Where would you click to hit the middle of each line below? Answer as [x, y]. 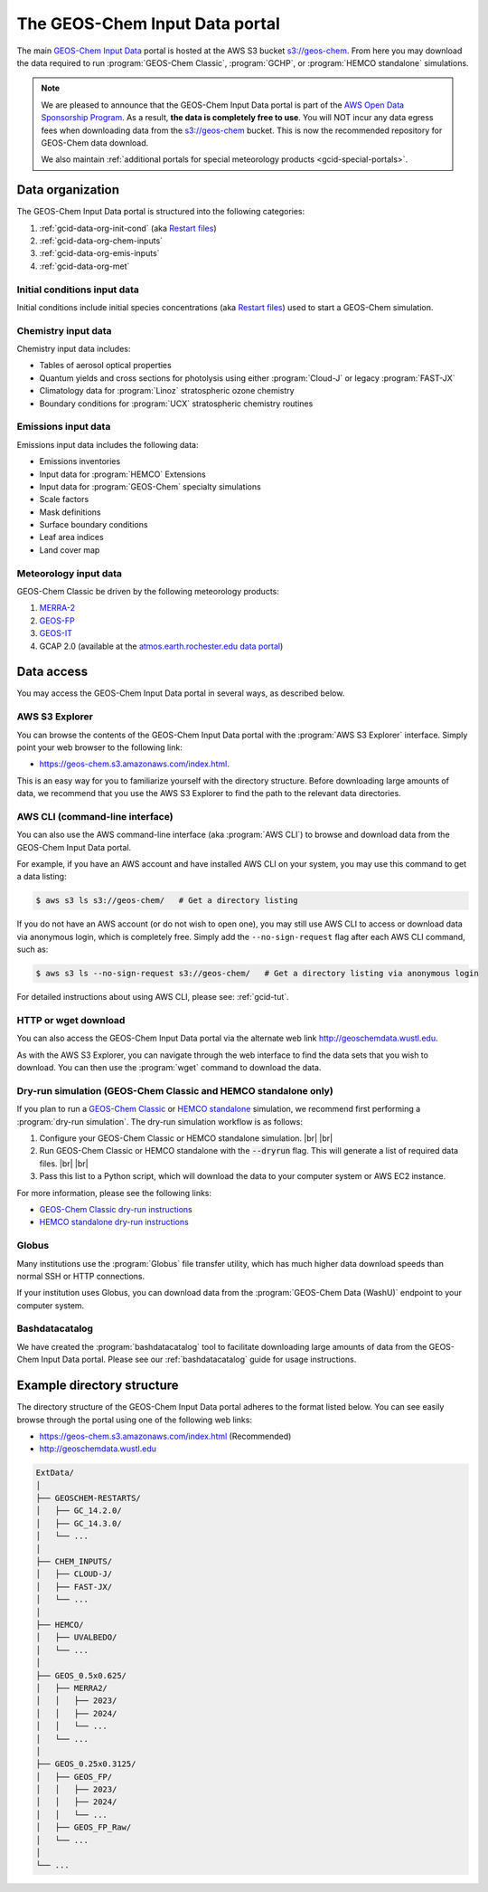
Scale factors [64, 499]
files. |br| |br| [64, 1164]
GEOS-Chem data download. [95, 143]
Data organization [68, 190]
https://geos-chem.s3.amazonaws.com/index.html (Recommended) [165, 1436]
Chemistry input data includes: [74, 349]
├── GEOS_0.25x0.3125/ [86, 1764]
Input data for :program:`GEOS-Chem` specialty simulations [150, 486]
